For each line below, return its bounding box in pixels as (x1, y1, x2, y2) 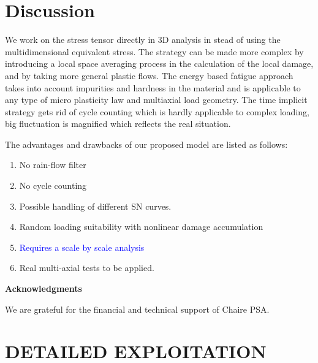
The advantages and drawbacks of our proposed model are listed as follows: (5, 137, 288, 150)
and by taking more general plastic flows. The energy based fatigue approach (5, 69, 293, 82)
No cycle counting (19, 179, 87, 192)
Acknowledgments (5, 282, 82, 295)
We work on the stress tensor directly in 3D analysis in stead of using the (5, 33, 281, 46)
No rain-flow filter (19, 158, 86, 171)
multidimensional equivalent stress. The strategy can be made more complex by (5, 45, 304, 58)
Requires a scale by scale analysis (19, 240, 145, 253)
